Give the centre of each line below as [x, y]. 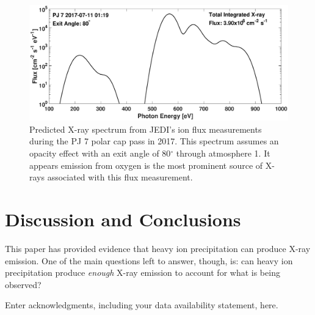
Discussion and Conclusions [123, 219]
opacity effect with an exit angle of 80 [100, 153]
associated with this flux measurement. [120, 177]
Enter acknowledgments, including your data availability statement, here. [142, 305]
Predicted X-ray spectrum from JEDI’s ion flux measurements [146, 129]
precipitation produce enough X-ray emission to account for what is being [143, 272]
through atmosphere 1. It [223, 153]
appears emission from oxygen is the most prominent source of [146, 165]
